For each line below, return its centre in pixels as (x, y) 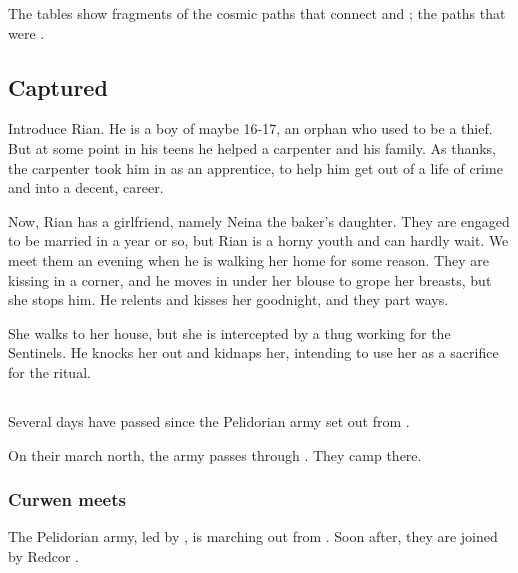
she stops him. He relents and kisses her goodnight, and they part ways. (228, 299)
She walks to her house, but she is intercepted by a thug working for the (229, 332)
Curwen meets (67, 499)
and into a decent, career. (86, 187)
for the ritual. (49, 371)
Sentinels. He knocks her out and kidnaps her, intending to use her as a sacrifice (253, 352)
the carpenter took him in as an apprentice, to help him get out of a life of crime (255, 167)
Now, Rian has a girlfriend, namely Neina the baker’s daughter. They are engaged (259, 220)
